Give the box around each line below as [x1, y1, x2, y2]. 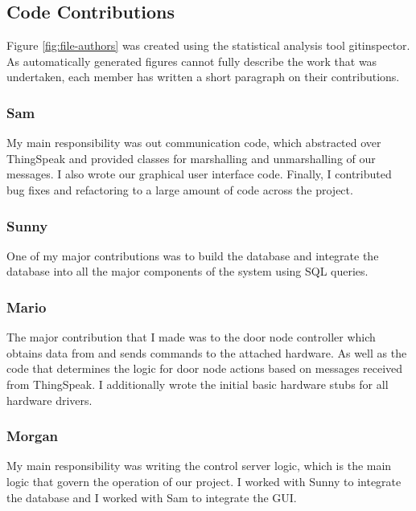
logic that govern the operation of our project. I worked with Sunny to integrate [6, 472, 402, 489]
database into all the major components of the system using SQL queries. [6, 263, 369, 280]
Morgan [6, 426, 59, 446]
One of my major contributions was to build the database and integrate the [6, 247, 379, 264]
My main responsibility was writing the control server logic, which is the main [6, 457, 392, 474]
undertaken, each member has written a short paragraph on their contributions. [6, 68, 400, 85]
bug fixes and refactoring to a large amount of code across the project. [6, 181, 353, 198]
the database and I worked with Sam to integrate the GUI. [6, 489, 297, 505]
